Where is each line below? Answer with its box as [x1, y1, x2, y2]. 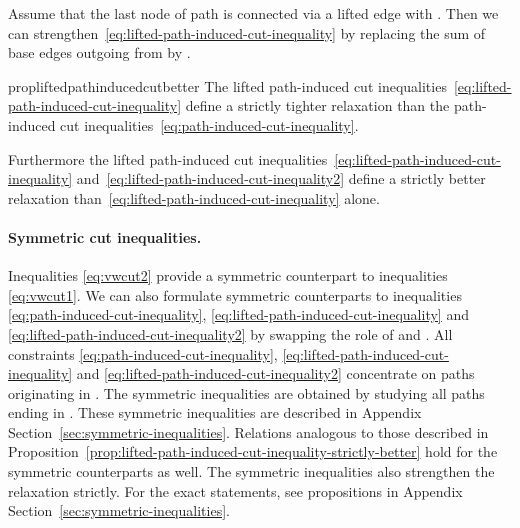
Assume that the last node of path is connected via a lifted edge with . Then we [8, 3, 499, 23]
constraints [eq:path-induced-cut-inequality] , [8, 343, 278, 364]
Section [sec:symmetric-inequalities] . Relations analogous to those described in [8, 421, 489, 442]
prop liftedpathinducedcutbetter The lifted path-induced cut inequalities [8, 75, 447, 96]
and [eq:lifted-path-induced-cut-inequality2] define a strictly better [76, 168, 486, 189]
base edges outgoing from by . [8, 42, 191, 63]
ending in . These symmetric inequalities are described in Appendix [8, 402, 422, 423]
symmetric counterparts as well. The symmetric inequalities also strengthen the [8, 461, 495, 482]
